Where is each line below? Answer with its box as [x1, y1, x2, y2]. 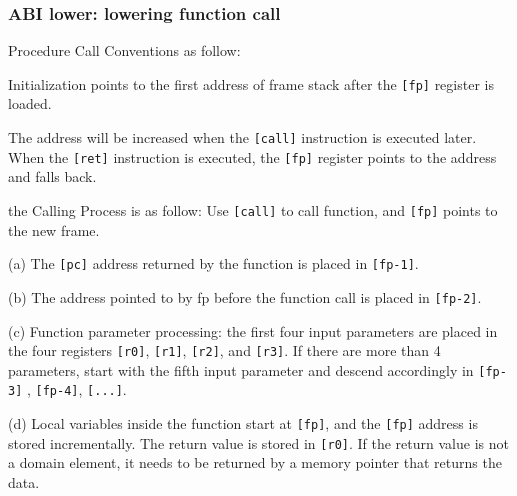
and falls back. [8, 166, 97, 187]
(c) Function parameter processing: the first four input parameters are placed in [8, 320, 498, 341]
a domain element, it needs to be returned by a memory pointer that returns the [8, 452, 502, 473]
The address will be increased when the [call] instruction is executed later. [8, 127, 477, 148]
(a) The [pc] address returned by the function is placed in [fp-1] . [8, 253, 419, 274]
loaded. [8, 93, 52, 114]
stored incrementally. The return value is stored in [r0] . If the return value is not [8, 432, 509, 453]
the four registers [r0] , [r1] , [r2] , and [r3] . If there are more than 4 [8, 340, 441, 361]
